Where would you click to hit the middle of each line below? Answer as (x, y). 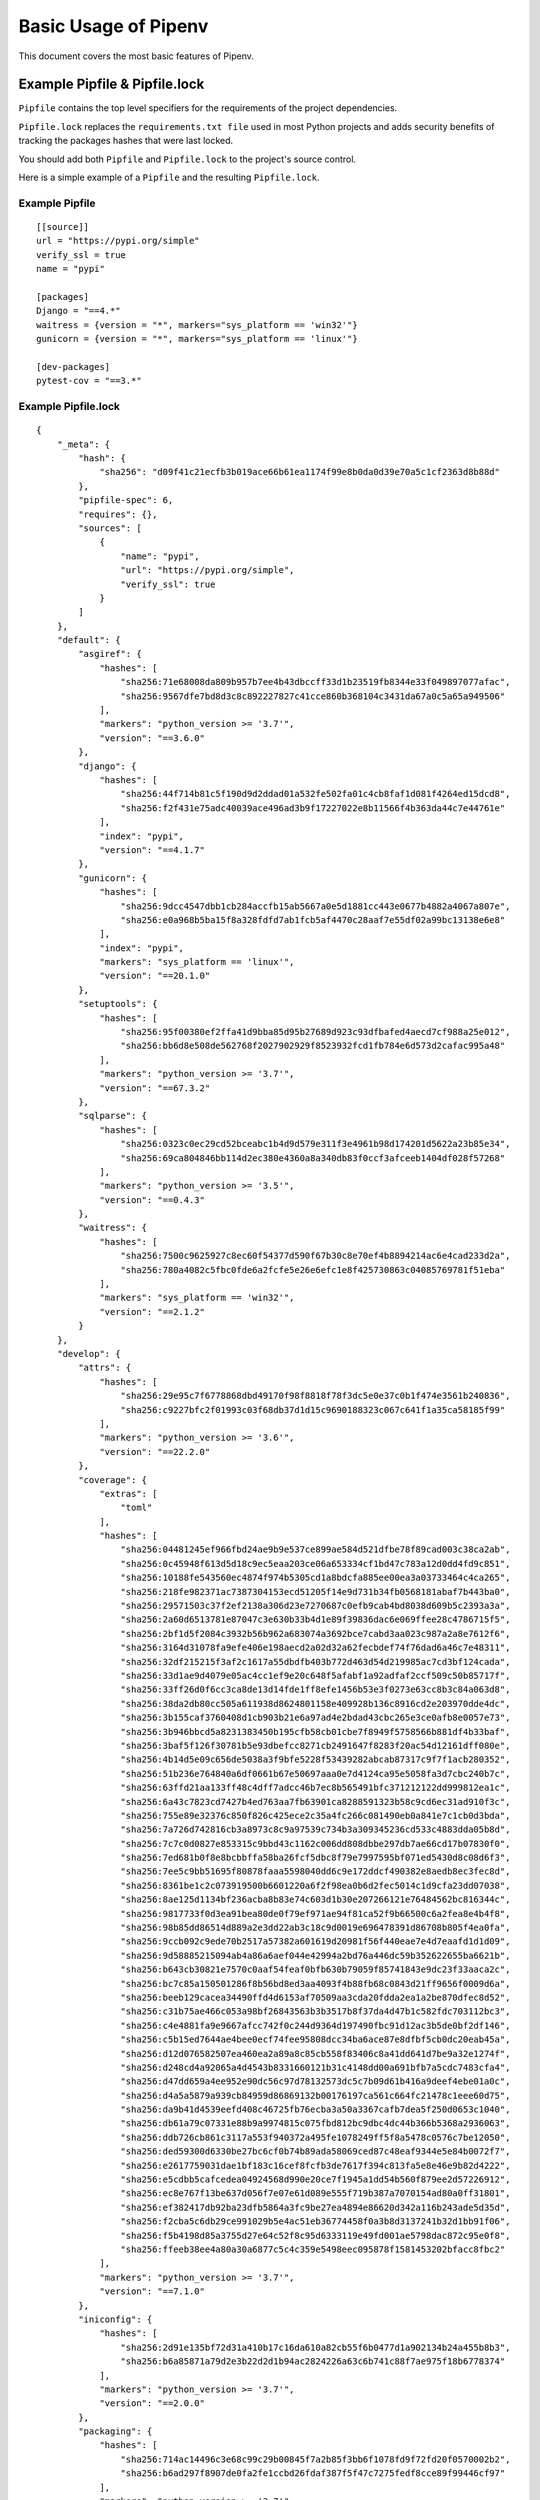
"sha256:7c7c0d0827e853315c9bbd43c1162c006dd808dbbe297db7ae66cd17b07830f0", (315, 1843)
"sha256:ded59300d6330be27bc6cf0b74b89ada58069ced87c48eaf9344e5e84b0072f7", (315, 2151)
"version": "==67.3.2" (155, 1088)
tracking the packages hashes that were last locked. (126, 141)
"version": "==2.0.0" (152, 2403)
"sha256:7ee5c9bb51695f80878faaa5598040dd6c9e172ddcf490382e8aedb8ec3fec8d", (315, 1871)
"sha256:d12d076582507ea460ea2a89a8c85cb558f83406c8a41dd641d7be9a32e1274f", (315, 2053)
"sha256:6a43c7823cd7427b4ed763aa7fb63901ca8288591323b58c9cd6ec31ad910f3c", (315, 1801)
